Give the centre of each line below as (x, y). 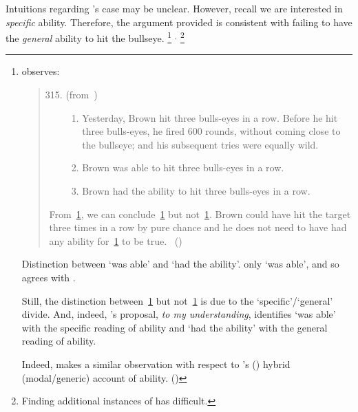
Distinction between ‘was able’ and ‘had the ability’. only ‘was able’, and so (180, 264)
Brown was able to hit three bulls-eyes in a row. (183, 167)
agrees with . (49, 277)
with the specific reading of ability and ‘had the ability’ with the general (175, 327)
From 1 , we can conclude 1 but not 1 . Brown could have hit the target (200, 214)
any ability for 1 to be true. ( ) (116, 240)
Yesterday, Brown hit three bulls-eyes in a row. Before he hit (210, 117)
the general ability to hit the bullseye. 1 (89, 37)
